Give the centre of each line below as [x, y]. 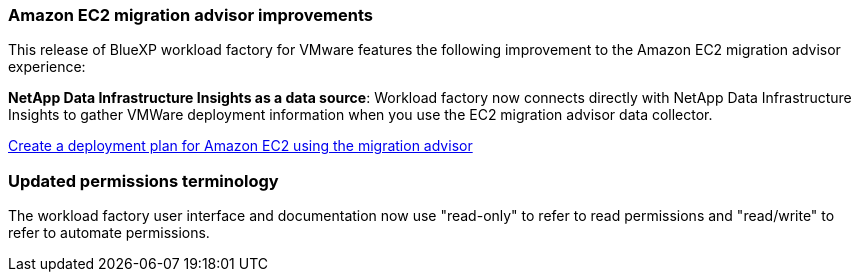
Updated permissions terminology [143, 180]
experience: [47, 67]
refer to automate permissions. [109, 233]
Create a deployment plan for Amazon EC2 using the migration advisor [240, 146]
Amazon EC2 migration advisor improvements [190, 15]
